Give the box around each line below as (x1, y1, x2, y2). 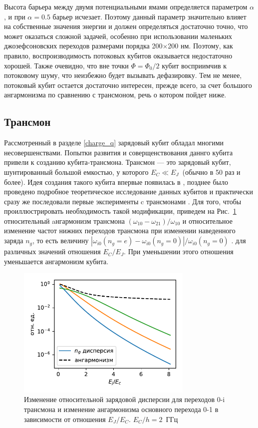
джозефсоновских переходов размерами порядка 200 (4, 40, 163, 51)
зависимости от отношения (24, 414, 106, 424)
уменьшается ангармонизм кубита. (4, 256, 109, 266)
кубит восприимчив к (162, 60, 227, 70)
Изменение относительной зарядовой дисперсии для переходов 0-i (24, 394, 225, 405)
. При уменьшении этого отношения (124, 246, 234, 257)
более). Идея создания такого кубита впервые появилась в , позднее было (4, 176, 228, 187)
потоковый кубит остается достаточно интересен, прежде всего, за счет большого (4, 79, 252, 90)
